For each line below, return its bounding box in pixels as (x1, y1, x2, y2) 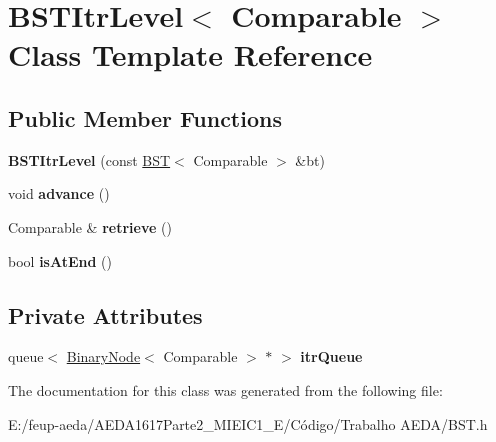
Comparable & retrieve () (8, 216, 172, 237)
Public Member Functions (8, 102, 282, 133)
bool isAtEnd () (8, 250, 112, 271)
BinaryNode (66, 346, 141, 367)
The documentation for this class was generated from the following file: (8, 379, 443, 400)
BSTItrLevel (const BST (8, 149, 171, 170)
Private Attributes (8, 299, 203, 330)
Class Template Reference (8, 34, 373, 75)
